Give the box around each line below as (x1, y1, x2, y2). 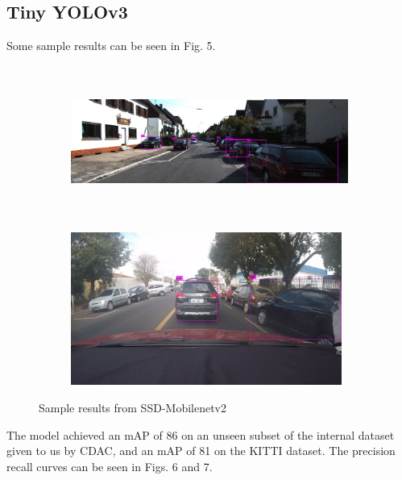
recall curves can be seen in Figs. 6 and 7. (6, 457, 213, 474)
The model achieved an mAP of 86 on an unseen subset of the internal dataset (6, 426, 395, 443)
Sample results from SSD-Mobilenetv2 (39, 399, 227, 415)
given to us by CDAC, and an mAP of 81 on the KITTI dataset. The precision (6, 442, 396, 459)
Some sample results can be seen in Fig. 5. (6, 37, 216, 54)
